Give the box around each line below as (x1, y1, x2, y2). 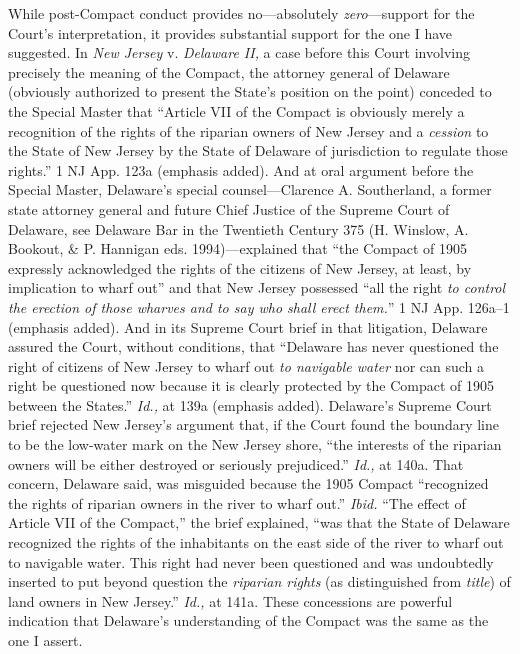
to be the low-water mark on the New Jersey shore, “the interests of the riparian (8, 434, 502, 455)
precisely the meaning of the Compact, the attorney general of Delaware (8, 61, 450, 82)
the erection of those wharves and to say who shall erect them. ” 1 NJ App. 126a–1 (8, 296, 510, 317)
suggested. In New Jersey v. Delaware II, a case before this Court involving (8, 42, 470, 63)
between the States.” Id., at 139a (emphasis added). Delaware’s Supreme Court (8, 394, 492, 415)
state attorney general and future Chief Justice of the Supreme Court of (8, 198, 450, 219)
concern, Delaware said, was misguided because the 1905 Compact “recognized (8, 473, 489, 494)
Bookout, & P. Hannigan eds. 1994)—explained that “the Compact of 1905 (8, 238, 467, 259)
